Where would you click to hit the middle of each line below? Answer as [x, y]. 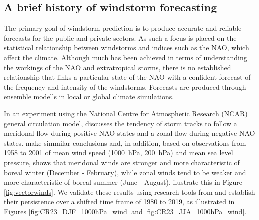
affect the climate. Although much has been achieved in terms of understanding [126, 57]
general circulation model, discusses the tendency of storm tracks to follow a [121, 123]
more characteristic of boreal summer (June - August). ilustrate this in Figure [123, 182]
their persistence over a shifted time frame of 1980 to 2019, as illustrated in [119, 201]
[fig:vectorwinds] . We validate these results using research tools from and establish [129, 191]
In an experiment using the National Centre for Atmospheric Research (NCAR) [126, 113]
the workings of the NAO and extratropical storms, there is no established [118, 67]
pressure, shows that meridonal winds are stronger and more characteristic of [122, 162]
